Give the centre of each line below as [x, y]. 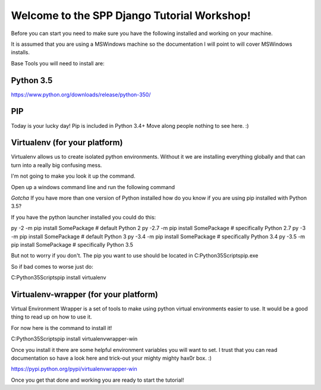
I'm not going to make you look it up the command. [73, 176]
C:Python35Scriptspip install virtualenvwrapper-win [74, 339]
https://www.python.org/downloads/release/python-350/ [81, 95]
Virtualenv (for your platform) [67, 143]
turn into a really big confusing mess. [56, 165]
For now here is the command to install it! [62, 328]
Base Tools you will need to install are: [58, 63]
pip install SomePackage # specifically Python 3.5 [72, 244]
